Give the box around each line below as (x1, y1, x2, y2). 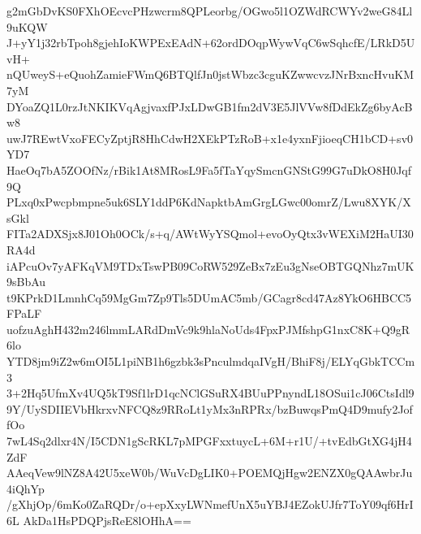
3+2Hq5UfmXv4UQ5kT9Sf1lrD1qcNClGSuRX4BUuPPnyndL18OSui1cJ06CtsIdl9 (6, 384, 415, 402)
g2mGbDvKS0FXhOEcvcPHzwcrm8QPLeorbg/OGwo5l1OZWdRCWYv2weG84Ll (6, 2, 413, 19)
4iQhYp (6, 480, 45, 497)
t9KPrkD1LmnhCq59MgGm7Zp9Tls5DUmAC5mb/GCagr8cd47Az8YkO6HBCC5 (6, 289, 412, 306)
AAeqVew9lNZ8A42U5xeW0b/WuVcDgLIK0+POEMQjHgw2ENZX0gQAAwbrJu (6, 464, 413, 481)
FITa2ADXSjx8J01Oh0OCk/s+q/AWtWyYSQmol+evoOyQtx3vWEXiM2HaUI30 (6, 225, 414, 242)
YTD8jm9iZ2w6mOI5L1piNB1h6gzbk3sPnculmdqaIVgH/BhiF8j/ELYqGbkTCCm (6, 353, 415, 370)
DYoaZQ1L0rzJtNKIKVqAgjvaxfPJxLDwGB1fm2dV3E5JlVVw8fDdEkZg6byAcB (6, 98, 413, 115)
